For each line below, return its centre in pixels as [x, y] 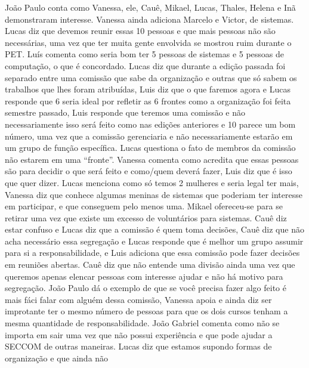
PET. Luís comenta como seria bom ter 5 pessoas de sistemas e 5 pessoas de [145, 54]
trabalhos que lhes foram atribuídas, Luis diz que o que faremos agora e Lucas [148, 89]
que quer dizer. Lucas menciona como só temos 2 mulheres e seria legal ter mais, [152, 182]
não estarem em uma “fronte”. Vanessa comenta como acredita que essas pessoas [152, 159]
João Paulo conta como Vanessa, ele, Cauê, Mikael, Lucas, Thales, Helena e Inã [150, 7]
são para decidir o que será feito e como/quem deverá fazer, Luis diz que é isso [149, 171]
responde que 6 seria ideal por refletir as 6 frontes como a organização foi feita [148, 100]
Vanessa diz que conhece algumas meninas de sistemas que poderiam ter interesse [154, 194]
